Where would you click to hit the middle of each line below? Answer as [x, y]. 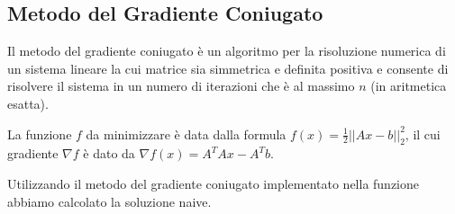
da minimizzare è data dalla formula [186, 134]
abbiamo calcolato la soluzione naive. [109, 201]
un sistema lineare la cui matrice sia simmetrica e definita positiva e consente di [228, 68]
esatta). [28, 103]
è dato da [109, 153]
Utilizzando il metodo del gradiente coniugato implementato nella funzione [214, 183]
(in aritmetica [409, 86]
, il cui [423, 134]
